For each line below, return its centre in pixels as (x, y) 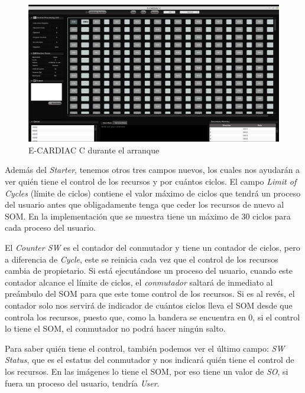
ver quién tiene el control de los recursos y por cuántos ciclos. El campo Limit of (151, 181)
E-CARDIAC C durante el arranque (94, 150)
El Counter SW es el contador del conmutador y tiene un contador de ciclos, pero (152, 248)
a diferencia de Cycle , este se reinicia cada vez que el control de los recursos (142, 259)
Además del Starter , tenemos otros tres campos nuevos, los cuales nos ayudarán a (152, 170)
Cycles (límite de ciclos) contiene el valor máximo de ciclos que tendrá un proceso (153, 193)
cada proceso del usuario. (50, 227)
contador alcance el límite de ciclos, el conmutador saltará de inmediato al (139, 282)
